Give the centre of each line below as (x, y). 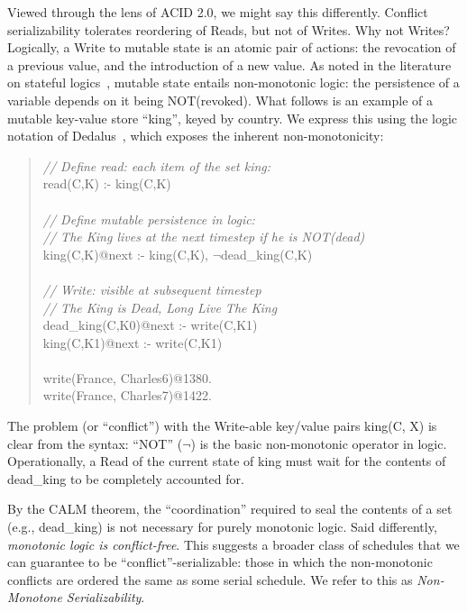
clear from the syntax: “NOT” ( (95, 443)
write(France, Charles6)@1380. (127, 377)
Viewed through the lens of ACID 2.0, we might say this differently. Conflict (218, 12)
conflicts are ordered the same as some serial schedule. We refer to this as (210, 579)
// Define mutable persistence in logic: (149, 219)
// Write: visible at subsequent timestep (152, 289)
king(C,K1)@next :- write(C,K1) (133, 342)
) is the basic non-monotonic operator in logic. (319, 443)
